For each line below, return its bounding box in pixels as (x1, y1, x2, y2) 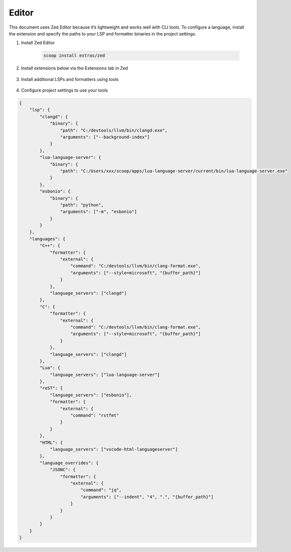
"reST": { (39, 386, 63, 391)
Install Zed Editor (21, 40, 55, 46)
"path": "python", (60, 202, 104, 208)
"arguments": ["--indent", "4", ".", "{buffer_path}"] (80, 494, 214, 500)
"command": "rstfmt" (70, 413, 119, 418)
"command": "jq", (80, 487, 122, 493)
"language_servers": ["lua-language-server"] (49, 372, 160, 377)
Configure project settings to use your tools (21, 87, 108, 93)
